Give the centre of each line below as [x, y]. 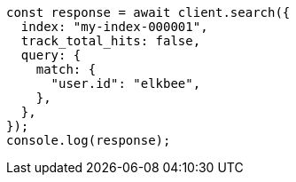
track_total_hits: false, [111, 41]
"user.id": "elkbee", [126, 83]
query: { [51, 55]
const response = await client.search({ [148, 12]
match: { [66, 69]
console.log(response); [89, 140]
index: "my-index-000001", [114, 27]
